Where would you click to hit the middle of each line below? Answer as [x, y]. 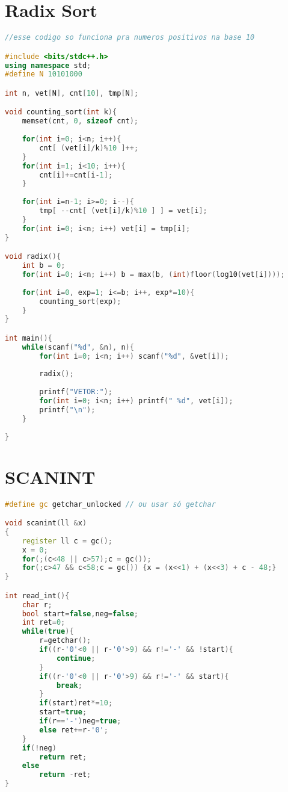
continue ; [76, 658]
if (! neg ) [39, 748]
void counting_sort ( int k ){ [61, 112]
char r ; [37, 605]
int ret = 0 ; [44, 623]
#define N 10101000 [44, 74]
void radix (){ [33, 257]
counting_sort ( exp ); [80, 301]
